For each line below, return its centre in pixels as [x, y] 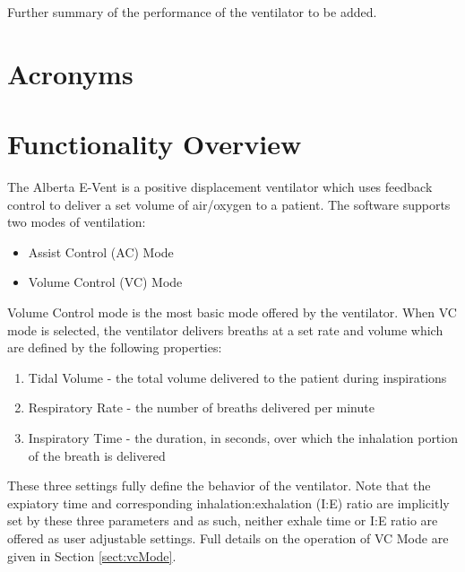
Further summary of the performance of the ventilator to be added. [192, 12]
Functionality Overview [155, 144]
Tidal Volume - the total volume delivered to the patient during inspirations [237, 377]
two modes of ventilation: [77, 222]
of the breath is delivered [97, 455]
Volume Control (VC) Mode [105, 282]
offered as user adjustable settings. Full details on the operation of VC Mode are [228, 538]
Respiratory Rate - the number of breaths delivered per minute [201, 407]
